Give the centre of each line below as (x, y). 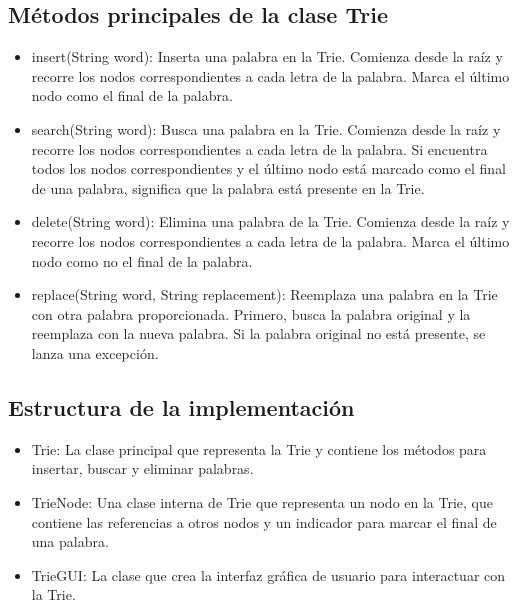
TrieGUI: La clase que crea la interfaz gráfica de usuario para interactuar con (268, 574)
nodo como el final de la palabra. (132, 95)
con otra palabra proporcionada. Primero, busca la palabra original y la (251, 313)
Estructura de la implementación (181, 406)
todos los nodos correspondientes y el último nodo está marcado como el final (269, 168)
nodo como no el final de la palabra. (142, 260)
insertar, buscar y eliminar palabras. (142, 468)
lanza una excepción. (95, 352)
